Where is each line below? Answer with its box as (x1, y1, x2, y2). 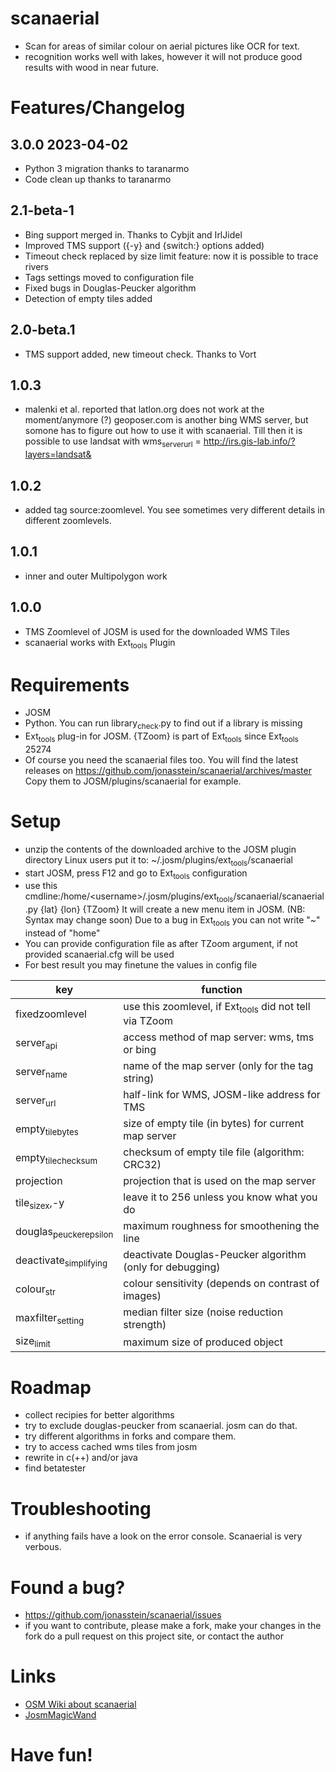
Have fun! (10, 1744, 93, 1767)
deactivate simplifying (15, 1253, 108, 1269)
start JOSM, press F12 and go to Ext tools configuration (24, 867, 248, 881)
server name (15, 1064, 68, 1080)
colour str (15, 1282, 57, 1297)
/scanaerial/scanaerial (233, 890, 325, 902)
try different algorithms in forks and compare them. (24, 1430, 237, 1442)
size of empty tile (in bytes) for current (123, 1117, 305, 1131)
